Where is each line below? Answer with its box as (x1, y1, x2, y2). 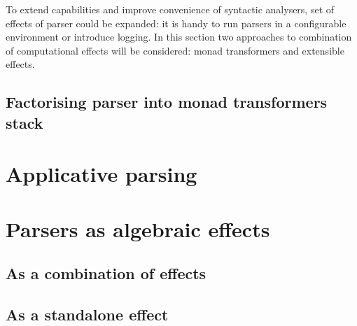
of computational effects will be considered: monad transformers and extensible (6, 43, 344, 57)
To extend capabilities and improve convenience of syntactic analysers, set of (6, 2, 335, 16)
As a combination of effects (6, 262, 206, 284)
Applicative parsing (6, 160, 197, 188)
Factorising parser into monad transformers (6, 91, 328, 113)
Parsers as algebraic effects (6, 214, 270, 243)
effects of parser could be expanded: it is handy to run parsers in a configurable (6, 15, 346, 30)
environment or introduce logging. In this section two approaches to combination (6, 29, 352, 44)
